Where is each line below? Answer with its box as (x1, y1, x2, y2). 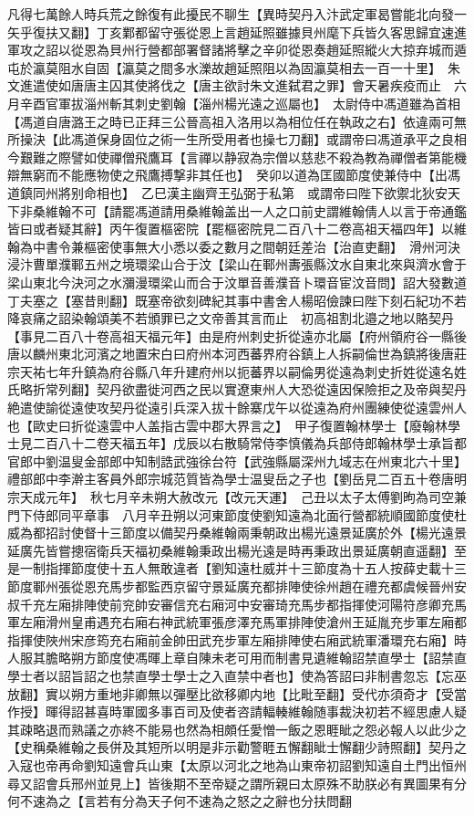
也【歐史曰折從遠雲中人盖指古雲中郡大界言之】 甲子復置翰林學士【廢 (7, 415, 422, 434)
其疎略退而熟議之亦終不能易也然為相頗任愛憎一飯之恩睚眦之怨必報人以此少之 (7, 719, 467, 738)
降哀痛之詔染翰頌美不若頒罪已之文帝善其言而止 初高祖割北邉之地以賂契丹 (7, 309, 454, 328)
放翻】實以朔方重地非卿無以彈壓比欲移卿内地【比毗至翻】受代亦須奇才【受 (7, 684, 454, 703)
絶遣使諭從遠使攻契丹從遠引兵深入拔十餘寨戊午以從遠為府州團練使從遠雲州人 (7, 398, 467, 417)
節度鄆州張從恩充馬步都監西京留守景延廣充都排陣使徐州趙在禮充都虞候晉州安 (7, 577, 467, 595)
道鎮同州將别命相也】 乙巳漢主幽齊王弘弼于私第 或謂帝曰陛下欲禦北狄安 (7, 183, 448, 202)
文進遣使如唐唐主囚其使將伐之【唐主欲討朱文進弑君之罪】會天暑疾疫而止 (7, 76, 441, 95)
